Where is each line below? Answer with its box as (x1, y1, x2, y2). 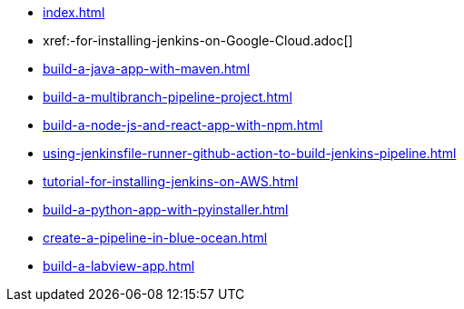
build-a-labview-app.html (43, 258, 195, 274)
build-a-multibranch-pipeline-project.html (43, 89, 292, 105)
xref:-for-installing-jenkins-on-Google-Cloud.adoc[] (43, 33, 353, 48)
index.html (43, 5, 105, 20)
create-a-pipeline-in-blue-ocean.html (43, 230, 268, 245)
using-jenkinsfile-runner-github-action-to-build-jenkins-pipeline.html (43, 145, 457, 161)
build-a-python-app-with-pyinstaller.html (43, 202, 289, 217)
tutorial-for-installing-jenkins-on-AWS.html (43, 174, 299, 189)
